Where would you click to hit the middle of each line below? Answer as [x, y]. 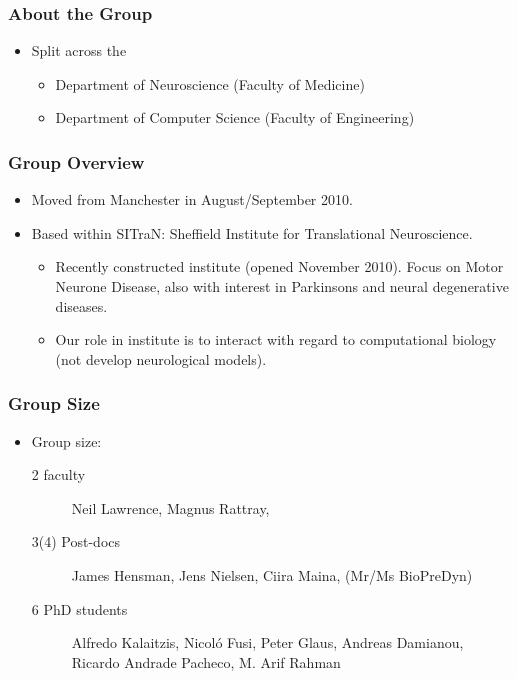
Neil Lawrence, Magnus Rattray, [170, 507]
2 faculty [58, 474]
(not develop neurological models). [161, 358]
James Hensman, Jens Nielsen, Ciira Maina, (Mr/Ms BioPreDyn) [272, 574]
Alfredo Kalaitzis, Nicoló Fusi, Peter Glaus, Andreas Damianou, [267, 642]
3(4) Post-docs [76, 541]
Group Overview [76, 161]
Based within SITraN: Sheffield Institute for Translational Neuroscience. [252, 232]
